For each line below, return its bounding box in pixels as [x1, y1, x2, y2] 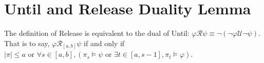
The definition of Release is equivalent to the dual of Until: [4, 28, 190, 38]
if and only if [84, 37, 125, 48]
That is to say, [4, 37, 50, 48]
